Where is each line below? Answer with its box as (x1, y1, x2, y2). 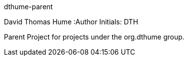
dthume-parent (4, 2, 53, 11)
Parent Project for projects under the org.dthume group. (4, 33, 185, 41)
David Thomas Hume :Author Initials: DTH (4, 18, 138, 26)
